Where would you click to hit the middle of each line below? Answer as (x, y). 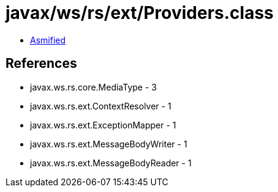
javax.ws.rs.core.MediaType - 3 (93, 87)
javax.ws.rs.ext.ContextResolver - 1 (101, 106)
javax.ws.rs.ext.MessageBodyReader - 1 (111, 163)
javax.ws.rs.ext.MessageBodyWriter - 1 (109, 144)
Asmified (48, 40)
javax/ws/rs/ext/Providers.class (140, 13)
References (41, 64)
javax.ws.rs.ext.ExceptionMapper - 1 (103, 125)
